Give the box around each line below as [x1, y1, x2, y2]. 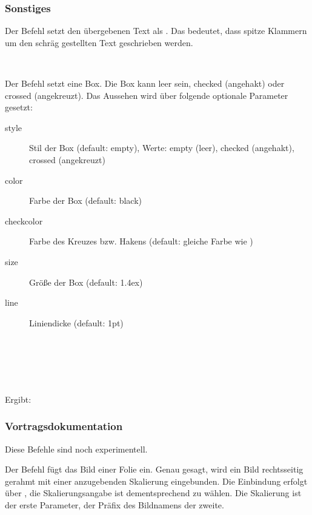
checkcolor [5, 214, 43, 227]
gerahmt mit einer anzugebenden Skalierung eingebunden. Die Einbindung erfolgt [5, 474, 308, 487]
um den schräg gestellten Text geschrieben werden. [5, 36, 193, 49]
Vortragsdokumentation [5, 419, 123, 434]
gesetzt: [5, 101, 33, 113]
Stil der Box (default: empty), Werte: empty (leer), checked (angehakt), [29, 141, 294, 154]
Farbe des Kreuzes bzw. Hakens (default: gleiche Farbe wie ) [29, 235, 253, 247]
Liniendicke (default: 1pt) [29, 316, 124, 329]
